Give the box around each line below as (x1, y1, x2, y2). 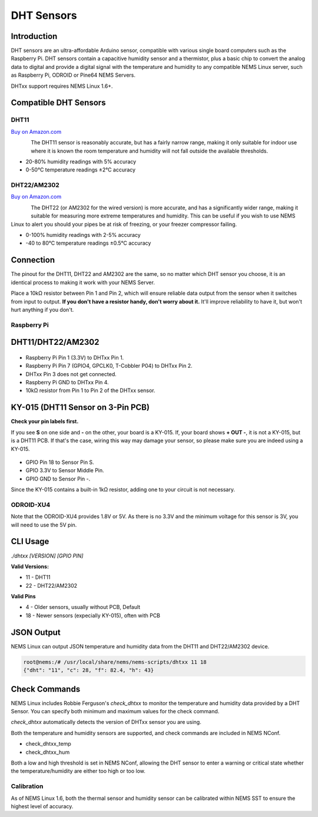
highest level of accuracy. (11, 802, 74, 810)
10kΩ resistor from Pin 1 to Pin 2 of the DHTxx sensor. (25, 387, 155, 394)
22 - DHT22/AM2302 (25, 582, 78, 589)
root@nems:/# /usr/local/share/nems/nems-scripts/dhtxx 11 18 (23, 658, 207, 666)
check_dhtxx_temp (25, 740, 72, 747)
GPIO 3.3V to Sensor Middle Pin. (25, 467, 104, 474)
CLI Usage (11, 536, 49, 546)
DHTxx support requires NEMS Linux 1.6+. (11, 83, 113, 90)
